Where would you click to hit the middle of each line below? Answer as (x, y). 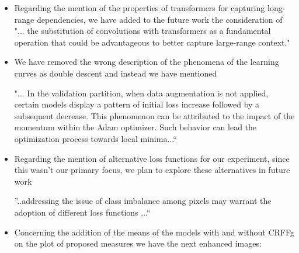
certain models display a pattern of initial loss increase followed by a (137, 104)
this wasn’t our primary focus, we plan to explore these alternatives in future (152, 170)
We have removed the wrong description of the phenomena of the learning (147, 62)
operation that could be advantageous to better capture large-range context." (152, 42)
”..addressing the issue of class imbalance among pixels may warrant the (143, 201)
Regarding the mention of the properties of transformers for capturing (140, 8)
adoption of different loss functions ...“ (82, 212)
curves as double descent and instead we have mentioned (116, 73)
